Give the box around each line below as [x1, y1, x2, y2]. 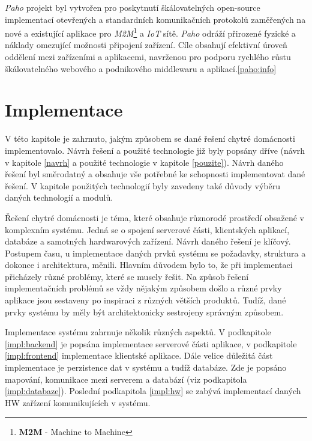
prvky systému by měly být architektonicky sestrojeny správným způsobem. [5, 305, 284, 318]
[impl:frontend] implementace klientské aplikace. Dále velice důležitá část [5, 349, 273, 362]
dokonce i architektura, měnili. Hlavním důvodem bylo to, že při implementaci [5, 258, 293, 271]
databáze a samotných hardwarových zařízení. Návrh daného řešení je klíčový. [5, 235, 291, 248]
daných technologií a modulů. [5, 191, 113, 204]
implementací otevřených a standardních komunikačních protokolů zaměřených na [5, 13, 306, 25]
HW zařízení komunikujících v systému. [5, 396, 151, 409]
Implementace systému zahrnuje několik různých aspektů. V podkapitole [5, 326, 271, 338]
